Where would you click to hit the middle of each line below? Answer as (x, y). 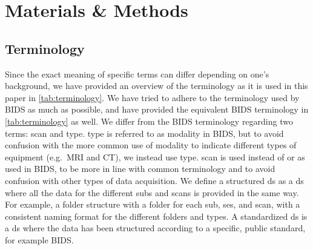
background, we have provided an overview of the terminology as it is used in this (156, 86)
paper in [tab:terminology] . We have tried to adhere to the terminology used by (152, 97)
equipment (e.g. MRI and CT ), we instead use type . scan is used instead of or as (155, 156)
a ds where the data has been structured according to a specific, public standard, (155, 228)
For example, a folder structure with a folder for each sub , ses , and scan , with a (153, 204)
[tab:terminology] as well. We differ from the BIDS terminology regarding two (149, 121)
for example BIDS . (39, 239)
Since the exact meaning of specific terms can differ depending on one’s (137, 74)
